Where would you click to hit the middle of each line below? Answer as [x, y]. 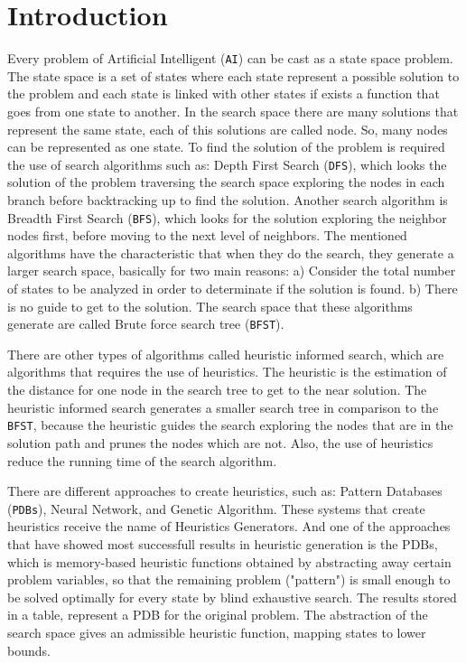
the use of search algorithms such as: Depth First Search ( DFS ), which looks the [227, 164]
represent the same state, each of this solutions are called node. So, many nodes [228, 129]
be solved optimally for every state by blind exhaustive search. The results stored [232, 597]
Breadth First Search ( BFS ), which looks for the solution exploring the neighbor [227, 217]
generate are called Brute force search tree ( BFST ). [146, 324]
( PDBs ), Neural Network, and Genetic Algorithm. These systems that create [216, 508]
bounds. [29, 650]
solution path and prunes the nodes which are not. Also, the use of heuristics [220, 442]
